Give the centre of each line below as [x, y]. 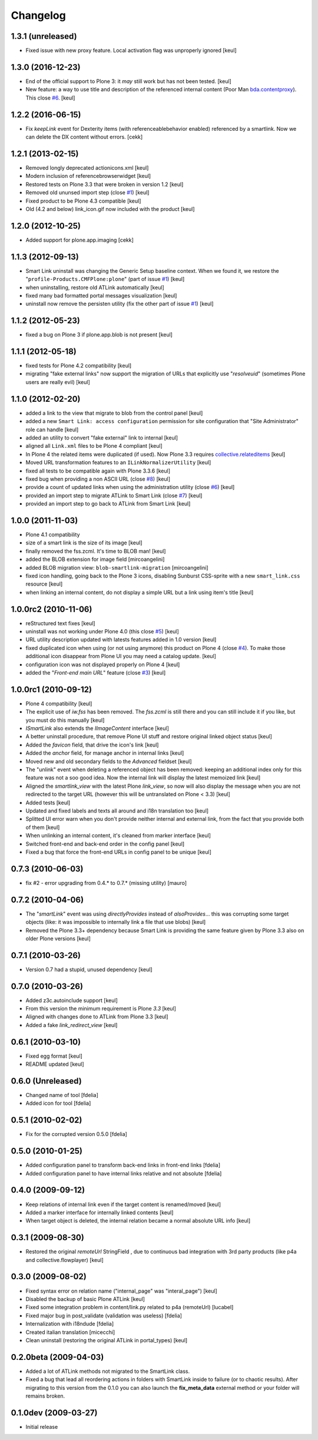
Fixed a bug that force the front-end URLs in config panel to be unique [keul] [119, 852]
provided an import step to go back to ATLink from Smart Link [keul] [108, 504]
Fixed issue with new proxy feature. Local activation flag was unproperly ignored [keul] [131, 51]
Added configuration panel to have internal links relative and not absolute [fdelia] [124, 1173]
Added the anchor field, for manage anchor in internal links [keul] [105, 753]
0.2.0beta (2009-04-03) [57, 1357]
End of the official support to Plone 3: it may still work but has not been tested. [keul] [129, 81]
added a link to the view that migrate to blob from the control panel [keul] [114, 413]
